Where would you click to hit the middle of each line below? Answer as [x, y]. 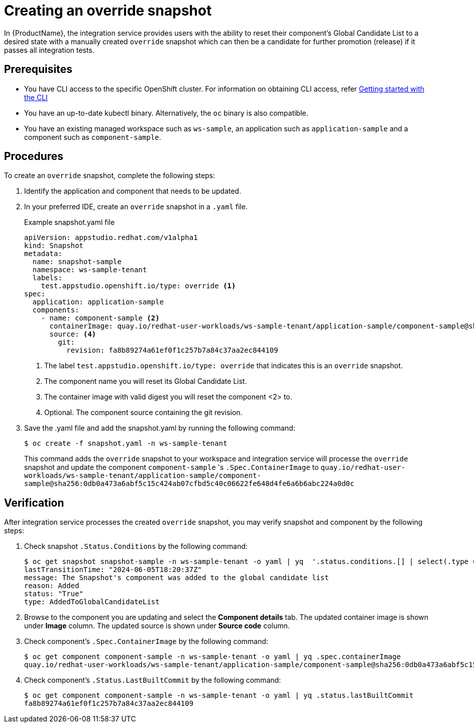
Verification [34, 503]
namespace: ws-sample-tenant [90, 270]
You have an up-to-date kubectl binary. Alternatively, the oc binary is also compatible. [166, 113]
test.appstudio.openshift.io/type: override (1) [138, 286]
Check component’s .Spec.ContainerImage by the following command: [146, 641]
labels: [47, 278]
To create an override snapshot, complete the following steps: [110, 176]
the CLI [36, 97]
